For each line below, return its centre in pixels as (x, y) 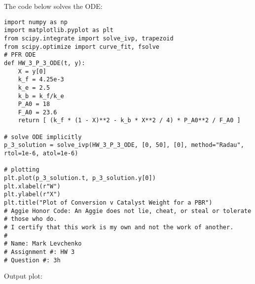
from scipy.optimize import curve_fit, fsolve (82, 47)
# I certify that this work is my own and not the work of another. (119, 227)
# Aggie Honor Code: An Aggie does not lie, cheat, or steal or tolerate (128, 211)
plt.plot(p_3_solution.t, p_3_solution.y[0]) (80, 178)
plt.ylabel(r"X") (32, 195)
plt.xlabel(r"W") (32, 186)
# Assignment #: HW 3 (39, 252)
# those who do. (31, 219)
